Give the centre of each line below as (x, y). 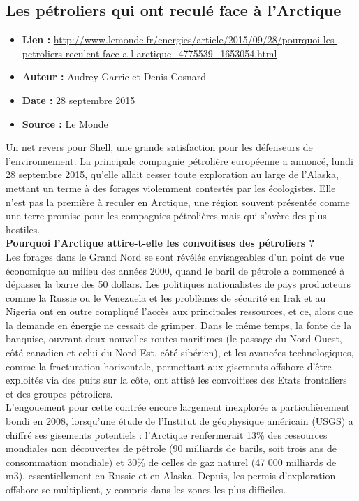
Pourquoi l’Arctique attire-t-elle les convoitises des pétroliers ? (160, 243)
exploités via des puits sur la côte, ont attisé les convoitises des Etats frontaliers (176, 380)
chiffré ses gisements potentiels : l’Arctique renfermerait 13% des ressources (167, 434)
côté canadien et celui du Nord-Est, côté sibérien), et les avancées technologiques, (180, 353)
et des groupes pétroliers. (59, 393)
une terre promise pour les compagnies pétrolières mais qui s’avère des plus (166, 216)
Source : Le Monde (65, 123)
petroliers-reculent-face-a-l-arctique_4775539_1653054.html (149, 53)
